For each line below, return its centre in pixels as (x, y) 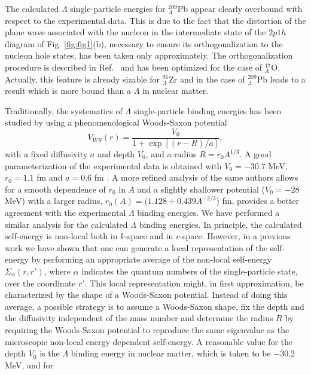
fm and (50, 177)
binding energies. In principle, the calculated (220, 224)
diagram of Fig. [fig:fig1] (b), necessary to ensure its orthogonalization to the (144, 43)
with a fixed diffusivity (46, 154)
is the (50, 353)
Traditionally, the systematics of (64, 110)
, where (57, 271)
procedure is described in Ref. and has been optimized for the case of (133, 67)
